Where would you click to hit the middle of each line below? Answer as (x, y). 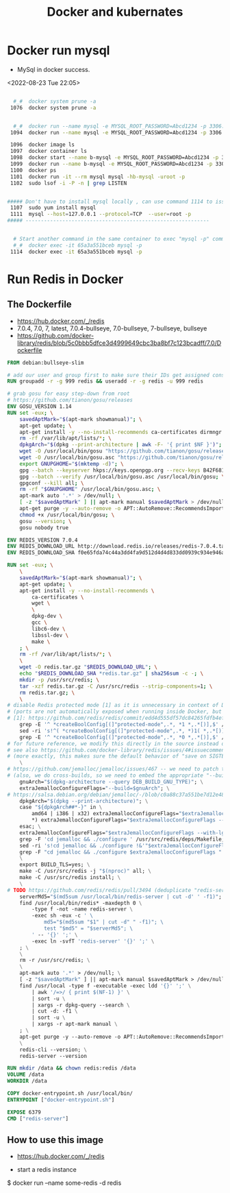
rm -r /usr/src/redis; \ (55, 961)
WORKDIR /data (27, 1081)
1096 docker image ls (42, 145)
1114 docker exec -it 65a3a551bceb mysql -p (76, 252)
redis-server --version (53, 1056)
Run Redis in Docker (65, 279)
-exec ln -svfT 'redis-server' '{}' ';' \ (93, 941)
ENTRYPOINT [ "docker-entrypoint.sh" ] (61, 1100)
